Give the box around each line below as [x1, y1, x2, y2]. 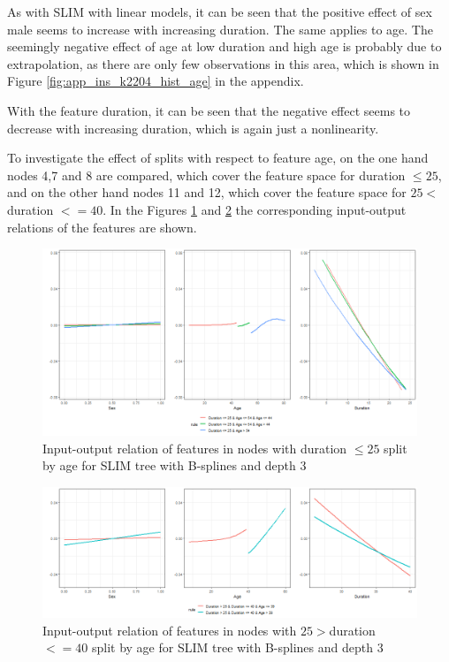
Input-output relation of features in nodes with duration [42, 438, 347, 457]
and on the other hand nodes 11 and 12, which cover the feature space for [7, 183, 407, 202]
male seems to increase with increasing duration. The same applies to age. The [7, 19, 433, 38]
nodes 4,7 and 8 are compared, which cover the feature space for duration [7, 165, 406, 184]
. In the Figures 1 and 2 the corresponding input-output [103, 200, 407, 218]
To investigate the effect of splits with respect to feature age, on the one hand [7, 148, 429, 167]
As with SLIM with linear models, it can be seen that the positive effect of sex [7, 3, 432, 20]
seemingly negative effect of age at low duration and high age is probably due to [7, 37, 442, 56]
